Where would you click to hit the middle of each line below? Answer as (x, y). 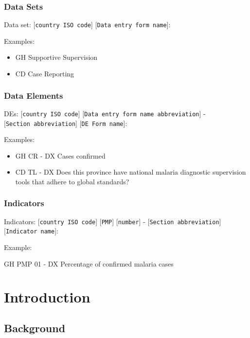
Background (35, 328)
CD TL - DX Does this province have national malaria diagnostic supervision (131, 172)
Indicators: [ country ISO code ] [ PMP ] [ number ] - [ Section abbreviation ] (113, 221)
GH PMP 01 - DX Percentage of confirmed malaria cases (89, 263)
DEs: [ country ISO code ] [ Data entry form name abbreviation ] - (105, 113)
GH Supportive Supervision (56, 57)
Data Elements (34, 95)
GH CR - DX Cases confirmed (60, 155)
